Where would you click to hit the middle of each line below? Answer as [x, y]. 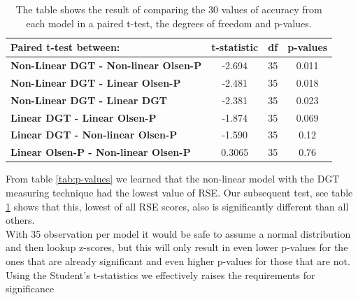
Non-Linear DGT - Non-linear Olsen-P [106, 65]
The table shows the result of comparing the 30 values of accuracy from [169, 9]
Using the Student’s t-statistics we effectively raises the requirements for [160, 274]
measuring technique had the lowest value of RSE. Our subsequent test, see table [179, 192]
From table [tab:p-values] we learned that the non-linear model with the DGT [173, 179]
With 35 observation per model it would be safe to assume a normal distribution [178, 233]
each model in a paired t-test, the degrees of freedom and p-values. [169, 23]
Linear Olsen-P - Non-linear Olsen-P [101, 152]
